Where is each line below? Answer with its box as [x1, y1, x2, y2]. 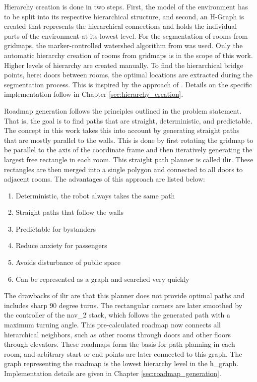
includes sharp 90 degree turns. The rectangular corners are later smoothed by [4, 300, 243, 310]
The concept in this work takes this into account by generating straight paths [4, 125, 240, 135]
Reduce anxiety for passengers [15, 240, 107, 251]
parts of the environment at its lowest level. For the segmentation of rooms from [4, 30, 248, 41]
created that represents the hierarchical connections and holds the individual [4, 21, 237, 31]
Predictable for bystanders [15, 223, 96, 234]
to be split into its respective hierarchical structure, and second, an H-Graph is [4, 11, 244, 21]
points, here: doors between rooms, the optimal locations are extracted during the [4, 69, 253, 80]
